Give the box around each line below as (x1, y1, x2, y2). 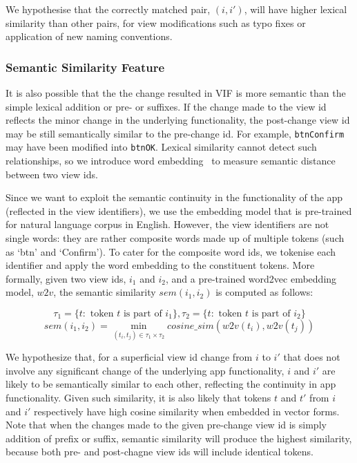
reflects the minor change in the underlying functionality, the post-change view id (6, 113, 350, 127)
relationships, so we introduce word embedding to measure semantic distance (6, 153, 336, 168)
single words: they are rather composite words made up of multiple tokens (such (6, 231, 345, 245)
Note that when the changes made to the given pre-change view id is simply (6, 417, 327, 432)
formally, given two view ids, (6, 271, 126, 285)
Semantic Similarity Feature (6, 58, 165, 75)
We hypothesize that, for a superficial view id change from (6, 350, 253, 364)
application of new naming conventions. (6, 29, 173, 44)
